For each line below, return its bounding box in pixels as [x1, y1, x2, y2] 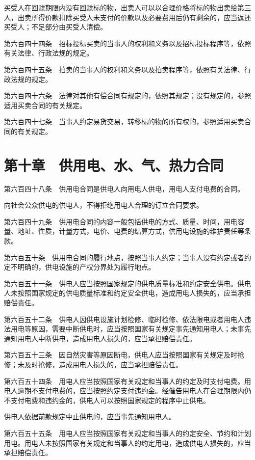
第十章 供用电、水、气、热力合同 [4, 155, 224, 175]
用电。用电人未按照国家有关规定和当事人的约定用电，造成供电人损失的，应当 [4, 437, 251, 448]
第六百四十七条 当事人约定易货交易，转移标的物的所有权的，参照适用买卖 [4, 116, 244, 127]
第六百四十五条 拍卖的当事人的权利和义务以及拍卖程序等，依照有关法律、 [4, 64, 244, 74]
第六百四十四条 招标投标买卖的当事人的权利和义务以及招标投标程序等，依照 [4, 38, 251, 48]
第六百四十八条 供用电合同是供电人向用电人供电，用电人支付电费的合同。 [4, 183, 244, 193]
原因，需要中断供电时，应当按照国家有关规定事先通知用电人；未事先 [31, 324, 251, 334]
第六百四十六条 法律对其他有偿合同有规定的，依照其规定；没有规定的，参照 [4, 90, 251, 101]
